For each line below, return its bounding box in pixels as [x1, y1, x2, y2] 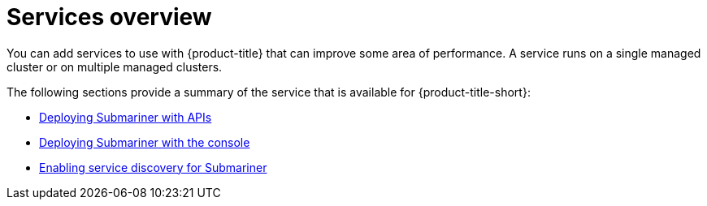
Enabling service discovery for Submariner [39, 160, 267, 174]
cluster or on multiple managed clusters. [7, 59, 223, 74]
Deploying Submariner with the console [39, 135, 250, 149]
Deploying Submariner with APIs [39, 109, 212, 124]
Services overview [7, 3, 212, 31]
